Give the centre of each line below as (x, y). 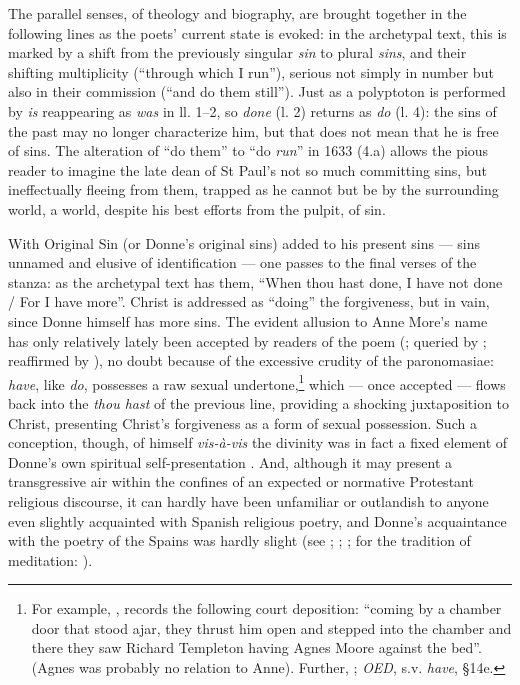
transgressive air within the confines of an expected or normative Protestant (241, 481)
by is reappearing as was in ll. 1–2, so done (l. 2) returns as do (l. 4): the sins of (252, 110)
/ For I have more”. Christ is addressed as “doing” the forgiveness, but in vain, (249, 301)
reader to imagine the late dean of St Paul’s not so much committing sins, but (247, 169)
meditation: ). (50, 559)
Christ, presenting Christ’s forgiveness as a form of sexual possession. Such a (242, 422)
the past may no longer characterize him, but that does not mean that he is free (253, 130)
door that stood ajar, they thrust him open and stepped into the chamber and (271, 627)
